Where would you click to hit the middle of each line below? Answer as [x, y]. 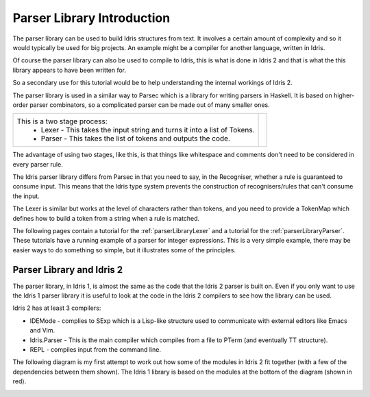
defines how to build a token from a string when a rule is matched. [106, 218]
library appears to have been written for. [70, 70]
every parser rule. [38, 164]
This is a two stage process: [62, 121]
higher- [344, 95]
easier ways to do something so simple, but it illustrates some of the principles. [124, 250]
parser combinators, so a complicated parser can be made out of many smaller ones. [150, 105]
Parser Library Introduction [91, 18]
